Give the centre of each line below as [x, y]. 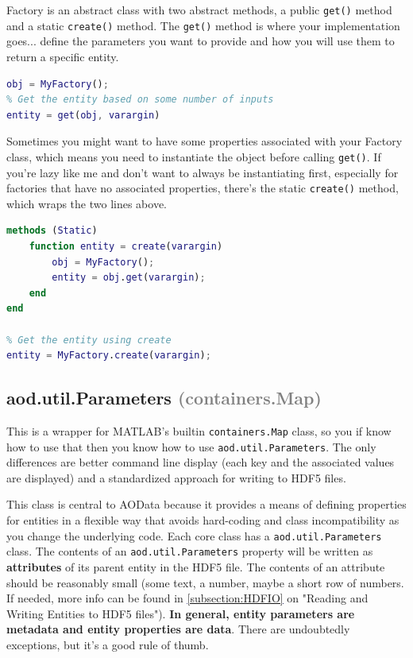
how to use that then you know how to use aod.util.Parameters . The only [191, 446]
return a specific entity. [63, 56]
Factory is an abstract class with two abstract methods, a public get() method [199, 10]
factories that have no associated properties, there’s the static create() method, [203, 188]
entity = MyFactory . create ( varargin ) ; [109, 356]
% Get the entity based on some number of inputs [140, 100]
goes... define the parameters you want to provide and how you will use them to [201, 41]
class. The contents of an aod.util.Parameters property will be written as [190, 551]
